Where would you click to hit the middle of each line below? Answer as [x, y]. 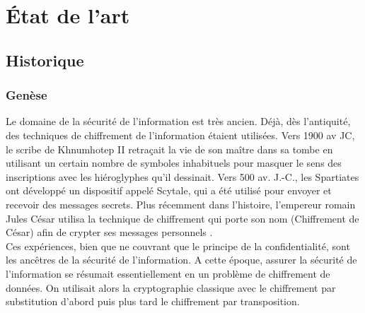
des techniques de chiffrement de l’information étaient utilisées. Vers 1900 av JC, [180, 135]
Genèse [27, 95]
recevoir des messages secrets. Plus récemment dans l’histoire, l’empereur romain [181, 204]
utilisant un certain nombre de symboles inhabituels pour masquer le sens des [174, 163]
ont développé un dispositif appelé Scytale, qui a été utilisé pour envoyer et [169, 190]
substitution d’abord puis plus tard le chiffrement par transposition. [153, 301]
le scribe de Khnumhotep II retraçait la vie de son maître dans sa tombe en [169, 149]
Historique [45, 60]
